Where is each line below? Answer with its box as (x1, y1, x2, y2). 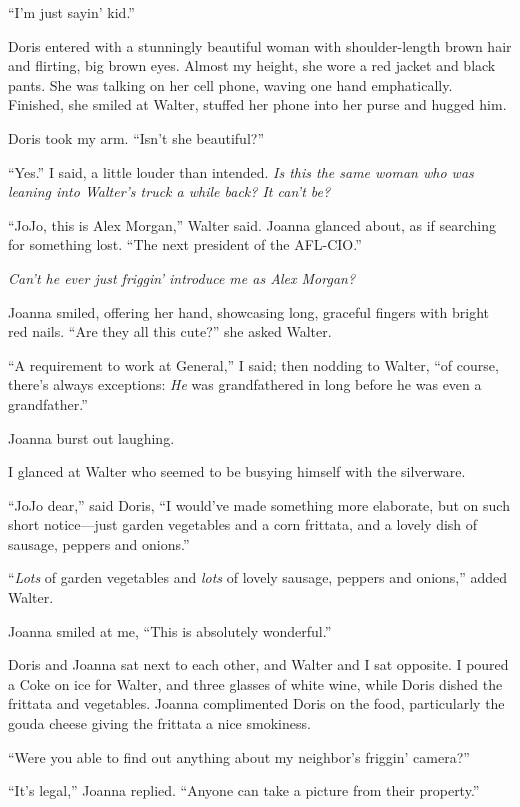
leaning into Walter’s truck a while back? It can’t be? (8, 181, 331, 202)
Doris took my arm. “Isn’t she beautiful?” (8, 127, 265, 148)
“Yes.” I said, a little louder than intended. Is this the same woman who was (8, 161, 474, 182)
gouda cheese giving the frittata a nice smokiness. (8, 713, 311, 734)
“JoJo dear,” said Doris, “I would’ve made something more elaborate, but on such (8, 494, 510, 515)
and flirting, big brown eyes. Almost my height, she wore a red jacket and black (8, 55, 496, 76)
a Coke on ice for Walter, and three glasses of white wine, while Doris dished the (8, 673, 503, 694)
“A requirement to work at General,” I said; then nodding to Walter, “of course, (8, 354, 499, 375)
